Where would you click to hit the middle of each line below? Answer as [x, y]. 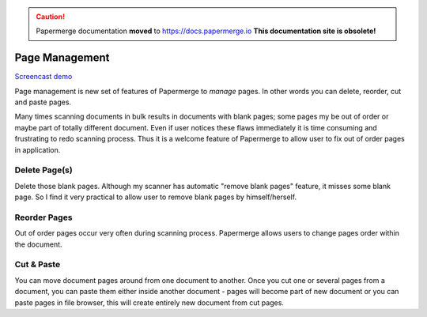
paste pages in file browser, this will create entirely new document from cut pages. [149, 302]
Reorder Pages [43, 217]
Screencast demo [43, 77]
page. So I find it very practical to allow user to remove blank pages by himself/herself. [155, 197]
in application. [38, 149]
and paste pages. [43, 102]
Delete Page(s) [43, 170]
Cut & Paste [38, 265]
